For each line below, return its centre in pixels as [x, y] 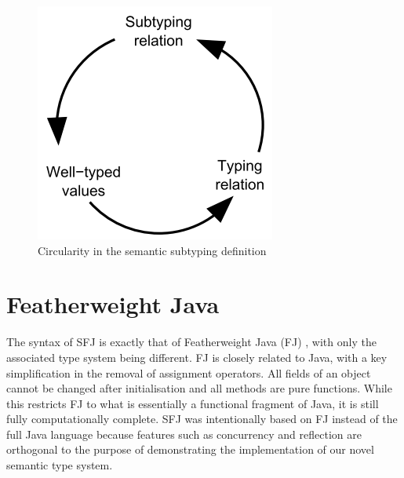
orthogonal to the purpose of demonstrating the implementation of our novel [190, 449]
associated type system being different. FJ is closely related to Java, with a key [197, 357]
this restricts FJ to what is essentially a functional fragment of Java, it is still [193, 403]
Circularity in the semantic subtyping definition [152, 250]
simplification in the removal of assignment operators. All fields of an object [189, 372]
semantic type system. [60, 465]
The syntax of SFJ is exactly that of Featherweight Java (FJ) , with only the [191, 342]
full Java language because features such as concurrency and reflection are [184, 434]
